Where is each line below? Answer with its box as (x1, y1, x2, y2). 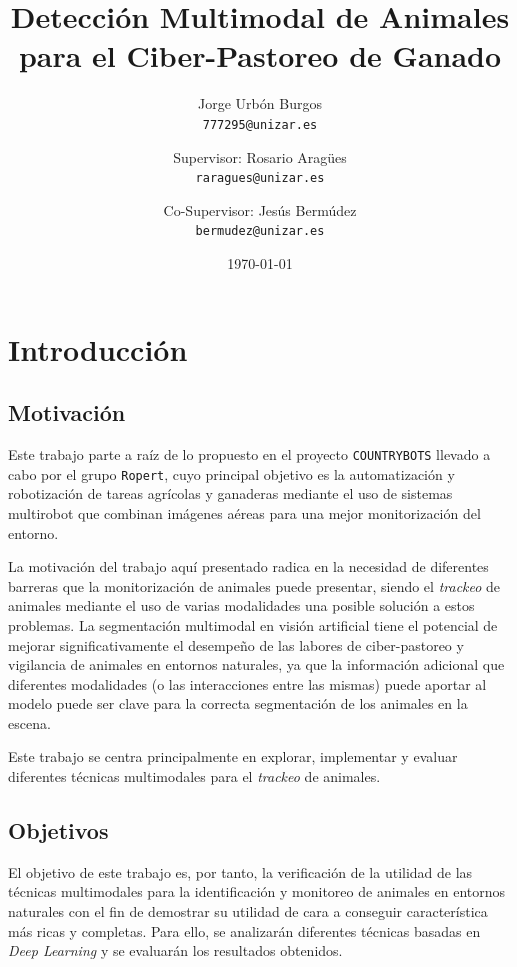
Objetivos (8, 815, 109, 846)
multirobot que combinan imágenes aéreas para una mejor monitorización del (8, 502, 481, 523)
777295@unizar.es (202, 117, 318, 132)
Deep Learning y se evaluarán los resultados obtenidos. (8, 940, 343, 961)
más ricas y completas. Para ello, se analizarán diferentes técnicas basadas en (8, 920, 481, 941)
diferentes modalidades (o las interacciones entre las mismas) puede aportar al (8, 673, 487, 694)
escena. (8, 712, 51, 733)
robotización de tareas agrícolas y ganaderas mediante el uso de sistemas (8, 483, 453, 504)
